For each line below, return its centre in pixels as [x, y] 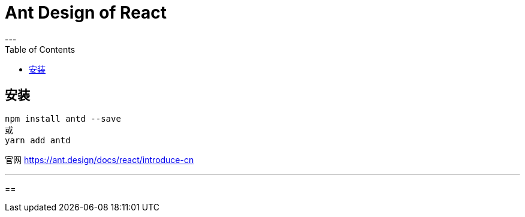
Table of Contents [40, 49]
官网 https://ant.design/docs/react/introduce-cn [99, 159]
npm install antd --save [63, 118]
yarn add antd [38, 140]
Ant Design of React [86, 13]
